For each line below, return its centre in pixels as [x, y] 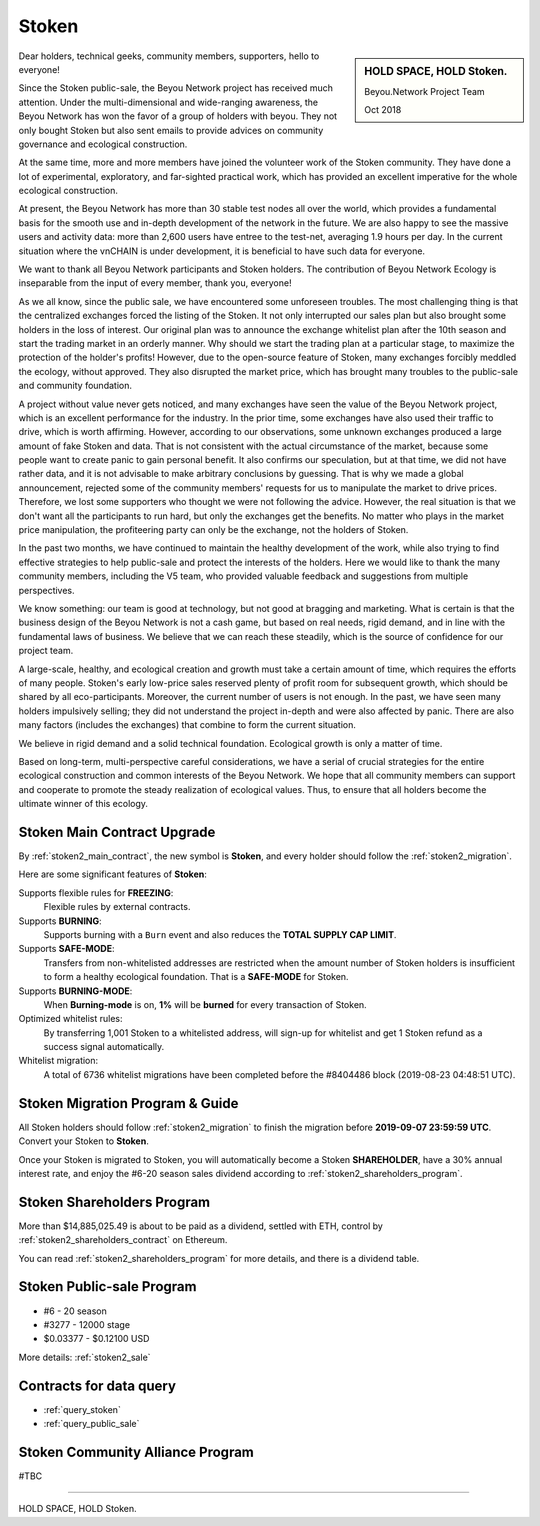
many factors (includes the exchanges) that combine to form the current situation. [187, 725]
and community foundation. [75, 386]
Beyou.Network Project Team [424, 91]
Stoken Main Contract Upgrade [117, 831]
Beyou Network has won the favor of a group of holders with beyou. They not [178, 116]
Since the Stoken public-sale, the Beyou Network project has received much [176, 88]
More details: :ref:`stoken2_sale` [84, 1357]
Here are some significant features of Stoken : [112, 874]
